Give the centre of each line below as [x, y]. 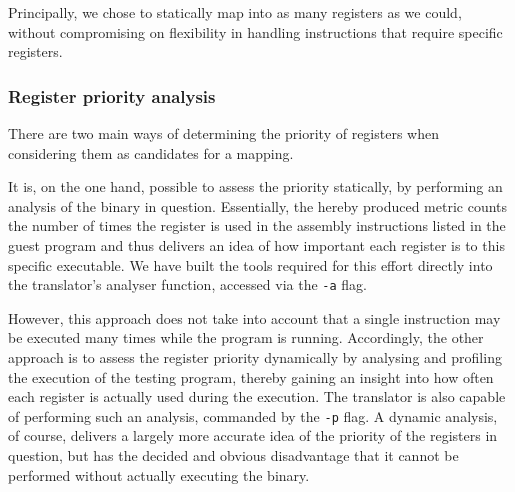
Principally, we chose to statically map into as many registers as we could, [235, 12]
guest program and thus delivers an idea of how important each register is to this [256, 244]
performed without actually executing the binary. [159, 474]
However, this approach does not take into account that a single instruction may [254, 317]
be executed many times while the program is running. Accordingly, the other [246, 337]
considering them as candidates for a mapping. [151, 152]
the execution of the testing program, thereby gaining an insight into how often [251, 376]
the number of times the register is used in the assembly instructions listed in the [257, 225]
